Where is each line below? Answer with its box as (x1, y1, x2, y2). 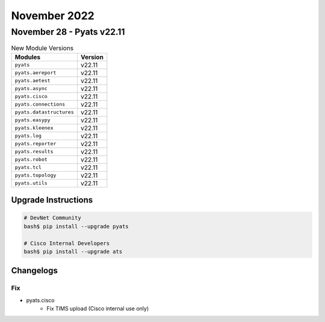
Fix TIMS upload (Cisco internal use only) (46, 305, 149, 312)
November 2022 (11, 9, 94, 22)
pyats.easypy (14, 117, 51, 123)
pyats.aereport (14, 70, 57, 76)
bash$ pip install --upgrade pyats (23, 223, 129, 229)
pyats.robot (14, 156, 48, 163)
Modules (14, 53, 41, 61)
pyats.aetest (14, 77, 51, 84)
